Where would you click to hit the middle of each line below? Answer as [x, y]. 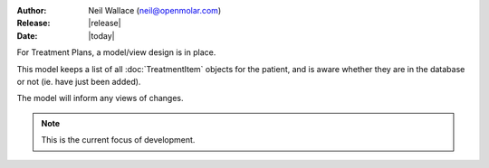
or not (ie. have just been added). [79, 81]
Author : [32, 10]
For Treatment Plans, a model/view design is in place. [116, 52]
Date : [27, 35]
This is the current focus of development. [118, 140]
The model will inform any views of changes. [100, 98]
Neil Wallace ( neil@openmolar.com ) [155, 10]
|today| [101, 35]
